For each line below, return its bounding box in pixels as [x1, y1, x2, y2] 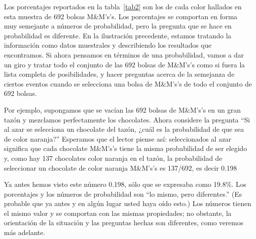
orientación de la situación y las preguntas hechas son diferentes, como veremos [4, 217, 244, 228]
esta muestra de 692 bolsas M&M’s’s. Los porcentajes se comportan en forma [4, 11, 238, 21]
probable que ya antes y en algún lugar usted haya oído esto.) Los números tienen [4, 198, 252, 209]
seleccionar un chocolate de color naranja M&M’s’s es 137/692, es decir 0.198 [4, 162, 237, 173]
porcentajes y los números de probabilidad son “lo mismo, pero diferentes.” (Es [4, 188, 242, 199]
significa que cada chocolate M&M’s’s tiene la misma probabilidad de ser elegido [4, 143, 247, 153]
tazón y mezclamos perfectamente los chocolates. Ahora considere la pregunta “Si [4, 114, 250, 124]
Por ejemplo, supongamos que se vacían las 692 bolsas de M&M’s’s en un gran [4, 104, 241, 115]
